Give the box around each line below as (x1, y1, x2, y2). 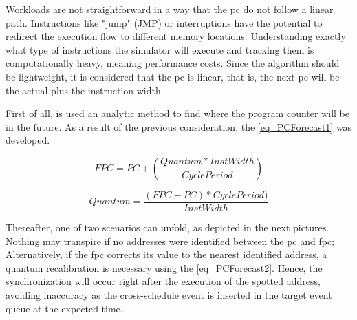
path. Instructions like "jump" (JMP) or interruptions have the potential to (6, 15, 323, 30)
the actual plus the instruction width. (6, 83, 164, 97)
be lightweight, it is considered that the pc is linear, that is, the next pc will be (6, 69, 340, 83)
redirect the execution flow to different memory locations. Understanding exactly (6, 29, 346, 43)
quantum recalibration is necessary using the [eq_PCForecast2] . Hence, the (6, 260, 323, 275)
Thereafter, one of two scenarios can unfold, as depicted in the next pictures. (6, 220, 329, 234)
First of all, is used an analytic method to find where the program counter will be (6, 106, 349, 120)
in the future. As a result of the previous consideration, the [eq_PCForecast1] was (6, 119, 352, 134)
